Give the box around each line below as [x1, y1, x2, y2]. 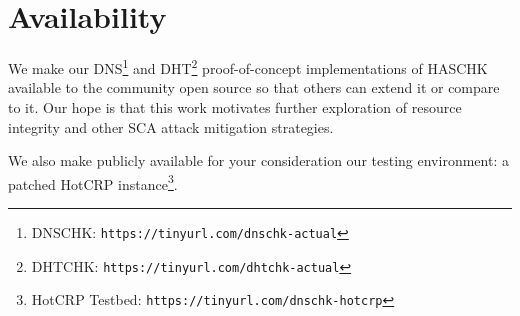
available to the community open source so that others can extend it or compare [8, 77, 500, 98]
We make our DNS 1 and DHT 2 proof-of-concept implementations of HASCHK [8, 55, 488, 78]
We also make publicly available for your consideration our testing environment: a [8, 150, 509, 171]
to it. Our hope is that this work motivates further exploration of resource [8, 96, 462, 117]
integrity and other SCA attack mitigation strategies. [8, 116, 334, 137]
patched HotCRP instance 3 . [8, 170, 178, 194]
